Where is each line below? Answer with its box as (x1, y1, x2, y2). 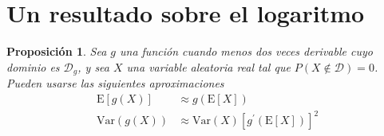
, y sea (77, 58, 109, 75)
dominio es (6, 58, 60, 75)
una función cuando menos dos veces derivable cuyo (120, 43, 373, 60)
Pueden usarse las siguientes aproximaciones (6, 75, 224, 91)
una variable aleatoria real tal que (126, 58, 291, 75)
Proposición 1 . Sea (6, 43, 107, 60)
